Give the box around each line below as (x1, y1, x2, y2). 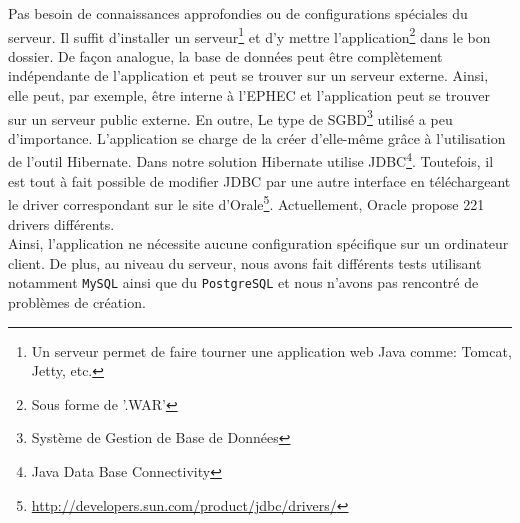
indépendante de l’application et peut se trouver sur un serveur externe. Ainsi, (8, 65, 489, 86)
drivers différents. (8, 213, 115, 234)
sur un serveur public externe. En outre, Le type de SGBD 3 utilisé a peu (8, 105, 453, 129)
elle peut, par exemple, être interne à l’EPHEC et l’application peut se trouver (8, 85, 490, 106)
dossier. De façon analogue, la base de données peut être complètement (8, 45, 443, 66)
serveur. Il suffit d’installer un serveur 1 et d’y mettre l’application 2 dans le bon (8, 23, 491, 47)
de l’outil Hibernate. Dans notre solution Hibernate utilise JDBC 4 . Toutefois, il (8, 148, 494, 172)
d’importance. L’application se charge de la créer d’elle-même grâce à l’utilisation (8, 127, 506, 148)
